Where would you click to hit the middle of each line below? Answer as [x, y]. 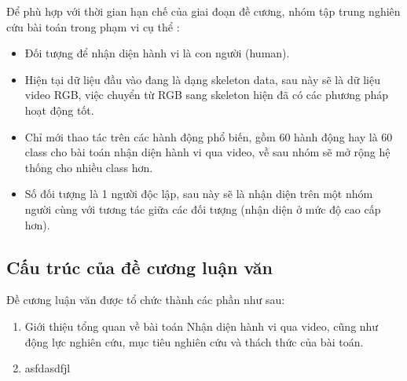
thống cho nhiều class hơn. [89, 167]
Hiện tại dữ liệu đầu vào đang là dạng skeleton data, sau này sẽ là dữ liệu [202, 79]
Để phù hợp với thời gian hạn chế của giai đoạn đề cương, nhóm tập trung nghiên [203, 11]
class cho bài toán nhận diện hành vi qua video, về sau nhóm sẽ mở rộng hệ [207, 152]
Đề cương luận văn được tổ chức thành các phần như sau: [146, 300]
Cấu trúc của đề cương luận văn [139, 267]
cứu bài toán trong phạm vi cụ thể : [93, 26]
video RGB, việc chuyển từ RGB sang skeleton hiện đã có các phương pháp [207, 95]
